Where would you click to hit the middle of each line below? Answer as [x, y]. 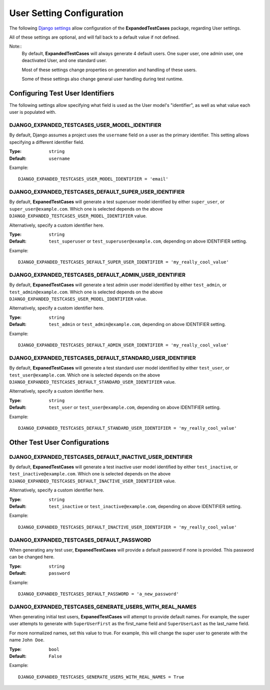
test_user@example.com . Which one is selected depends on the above [84, 375]
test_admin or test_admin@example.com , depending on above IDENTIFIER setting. [137, 324]
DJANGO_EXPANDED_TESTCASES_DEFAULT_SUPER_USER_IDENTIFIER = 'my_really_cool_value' [124, 262]
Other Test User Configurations [59, 442]
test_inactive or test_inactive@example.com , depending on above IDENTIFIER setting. [145, 506]
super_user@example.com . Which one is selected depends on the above [86, 209]
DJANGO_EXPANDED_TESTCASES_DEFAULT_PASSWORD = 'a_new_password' [99, 594]
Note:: [15, 46]
